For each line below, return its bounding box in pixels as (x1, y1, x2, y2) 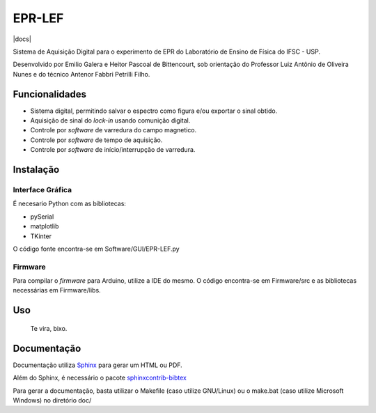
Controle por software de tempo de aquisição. (30, 136, 163, 144)
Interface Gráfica (13, 185, 72, 194)
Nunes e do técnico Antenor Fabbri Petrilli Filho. (13, 70, 150, 78)
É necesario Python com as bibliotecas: (13, 199, 127, 208)
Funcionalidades (13, 88, 87, 100)
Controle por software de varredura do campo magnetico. (30, 126, 197, 134)
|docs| (13, 35, 31, 43)
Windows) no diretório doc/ (13, 396, 92, 404)
